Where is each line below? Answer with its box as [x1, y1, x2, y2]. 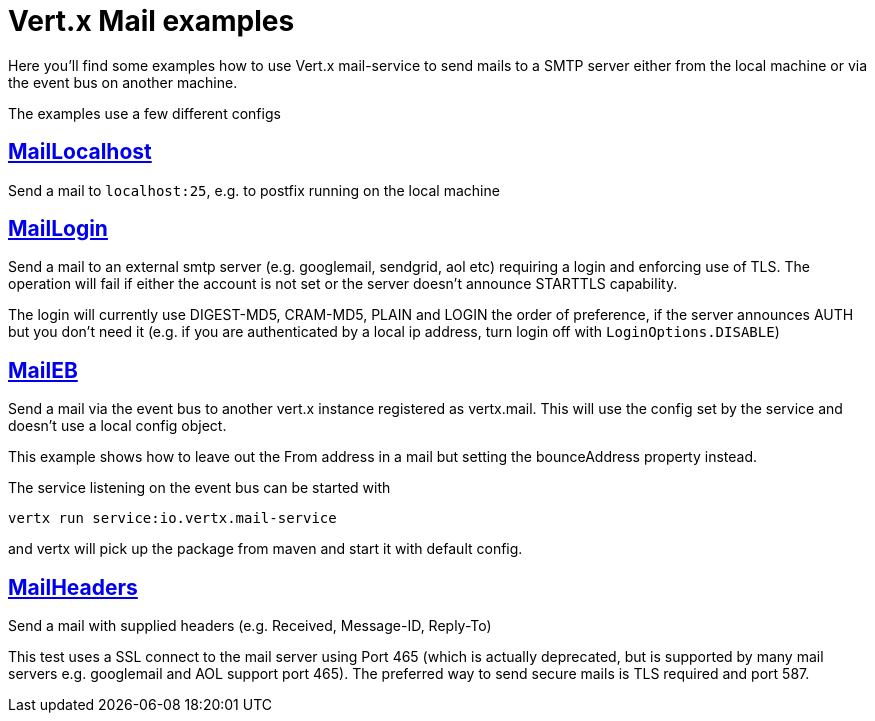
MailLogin [8, 216, 108, 242]
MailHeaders [8, 574, 138, 600]
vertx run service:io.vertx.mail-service [8, 510, 337, 527]
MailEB [8, 357, 78, 383]
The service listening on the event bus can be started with [8, 479, 391, 497]
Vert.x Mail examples [8, 4, 295, 38]
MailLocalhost [8, 139, 152, 165]
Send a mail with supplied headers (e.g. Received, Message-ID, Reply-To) [8, 617, 492, 635]
